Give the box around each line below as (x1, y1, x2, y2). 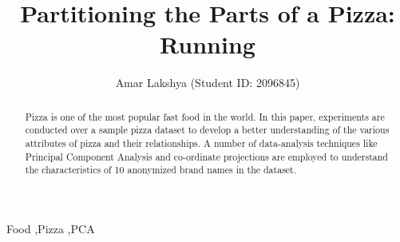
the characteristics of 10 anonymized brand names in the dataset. (25, 163, 297, 177)
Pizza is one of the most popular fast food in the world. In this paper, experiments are (25, 109, 385, 123)
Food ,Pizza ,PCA (6, 220, 95, 236)
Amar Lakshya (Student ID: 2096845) (115, 74, 300, 91)
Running (160, 28, 255, 61)
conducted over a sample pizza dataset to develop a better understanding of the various (25, 123, 390, 137)
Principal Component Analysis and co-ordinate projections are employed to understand (25, 149, 388, 163)
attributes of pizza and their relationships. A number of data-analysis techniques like (25, 137, 378, 150)
